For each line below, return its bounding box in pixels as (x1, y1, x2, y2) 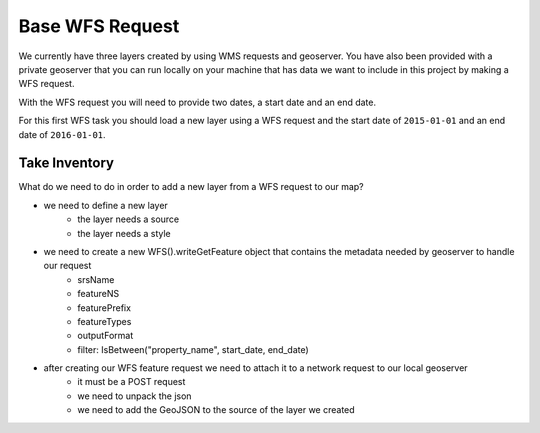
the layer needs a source (77, 213, 180, 225)
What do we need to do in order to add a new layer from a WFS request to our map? (18, 181, 364, 193)
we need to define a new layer (43, 199, 169, 211)
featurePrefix (77, 301, 132, 314)
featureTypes (77, 315, 132, 327)
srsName (77, 273, 115, 285)
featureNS (77, 288, 120, 300)
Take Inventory (18, 155, 115, 172)
